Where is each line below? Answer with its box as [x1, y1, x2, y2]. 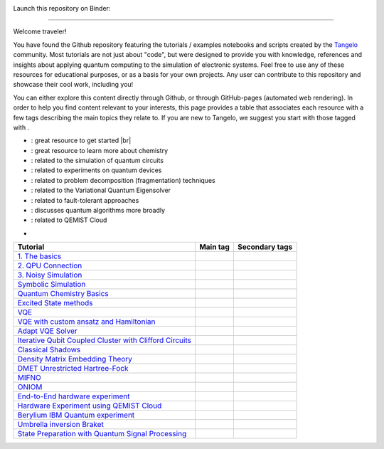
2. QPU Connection [17, 260, 82, 270]
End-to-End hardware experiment [17, 391, 130, 401]
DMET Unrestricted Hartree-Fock [17, 364, 129, 374]
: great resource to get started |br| [31, 136, 132, 145]
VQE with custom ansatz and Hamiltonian [17, 317, 156, 327]
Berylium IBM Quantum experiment [17, 410, 135, 420]
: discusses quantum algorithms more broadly [31, 206, 166, 215]
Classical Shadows [17, 345, 81, 355]
